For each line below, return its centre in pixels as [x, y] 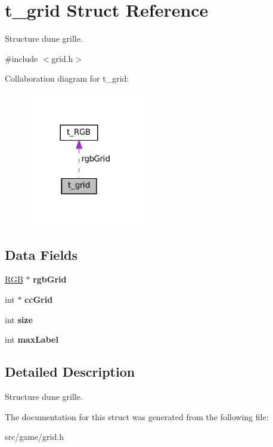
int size [19, 319]
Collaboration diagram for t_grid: [67, 78]
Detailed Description [70, 372]
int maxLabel [32, 339]
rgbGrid [50, 279]
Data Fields [41, 254]
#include [21, 58]
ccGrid [39, 299]
